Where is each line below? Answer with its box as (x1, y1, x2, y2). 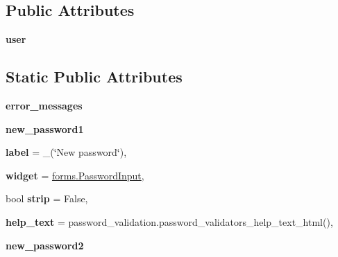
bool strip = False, (6, 191, 88, 206)
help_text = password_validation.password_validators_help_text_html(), (6, 214, 333, 229)
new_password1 (6, 121, 84, 136)
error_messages (6, 98, 83, 112)
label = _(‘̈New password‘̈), (6, 145, 127, 159)
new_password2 (6, 238, 84, 252)
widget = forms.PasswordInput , (6, 168, 144, 182)
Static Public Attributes (6, 66, 183, 87)
